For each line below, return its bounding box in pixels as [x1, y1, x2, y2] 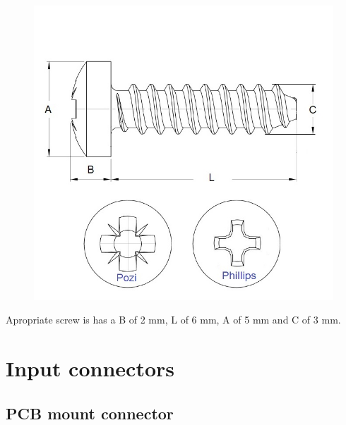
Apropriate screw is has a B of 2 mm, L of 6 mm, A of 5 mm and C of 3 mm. [6, 312, 341, 327]
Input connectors [6, 354, 174, 383]
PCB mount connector [6, 402, 174, 424]
